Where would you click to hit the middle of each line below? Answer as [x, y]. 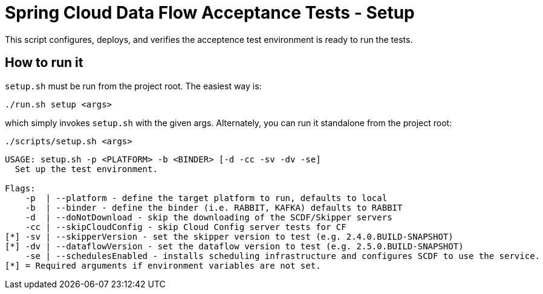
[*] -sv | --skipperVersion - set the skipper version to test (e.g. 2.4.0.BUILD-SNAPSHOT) [229, 236]
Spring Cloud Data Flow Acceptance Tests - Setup [210, 13]
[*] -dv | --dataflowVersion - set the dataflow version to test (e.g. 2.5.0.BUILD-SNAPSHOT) [234, 246]
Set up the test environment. [86, 169]
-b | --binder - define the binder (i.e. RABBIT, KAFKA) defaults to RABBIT [214, 207]
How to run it [44, 63]
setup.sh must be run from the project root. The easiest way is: [133, 86]
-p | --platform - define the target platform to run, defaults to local [206, 198]
